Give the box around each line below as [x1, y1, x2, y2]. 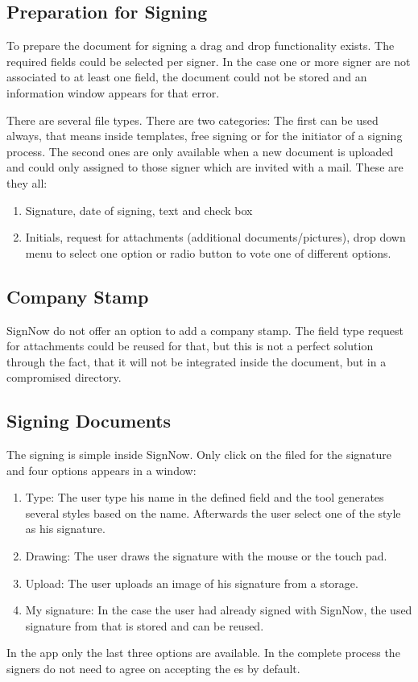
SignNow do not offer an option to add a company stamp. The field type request [6, 321, 404, 338]
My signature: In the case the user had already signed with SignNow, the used [25, 601, 412, 618]
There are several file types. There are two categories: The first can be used [6, 111, 379, 128]
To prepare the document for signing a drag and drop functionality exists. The [6, 37, 395, 54]
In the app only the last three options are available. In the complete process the [6, 644, 400, 661]
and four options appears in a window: [6, 461, 197, 478]
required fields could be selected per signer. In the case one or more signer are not [6, 52, 411, 69]
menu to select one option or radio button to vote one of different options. [25, 244, 391, 261]
